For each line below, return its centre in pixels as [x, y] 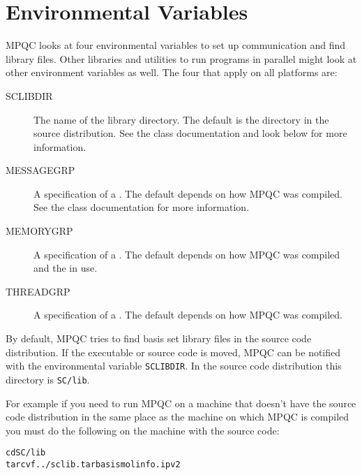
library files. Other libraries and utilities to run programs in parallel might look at [181, 58]
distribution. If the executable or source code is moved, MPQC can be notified [173, 352]
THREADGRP [38, 291]
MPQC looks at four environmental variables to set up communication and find [176, 45]
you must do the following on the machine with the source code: [143, 430]
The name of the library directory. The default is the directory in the [181, 119]
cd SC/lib [26, 453]
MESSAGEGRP [40, 170]
